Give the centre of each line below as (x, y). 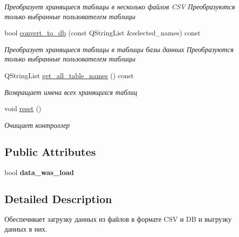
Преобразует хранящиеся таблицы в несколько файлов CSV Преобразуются (120, 6)
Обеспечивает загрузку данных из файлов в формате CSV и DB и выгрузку (118, 219)
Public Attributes (50, 151)
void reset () (23, 108)
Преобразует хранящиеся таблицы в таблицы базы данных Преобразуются (119, 49)
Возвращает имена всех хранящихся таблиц (71, 92)
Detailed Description (58, 198)
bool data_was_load (39, 172)
